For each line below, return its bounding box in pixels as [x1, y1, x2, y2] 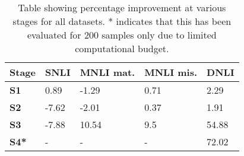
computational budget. [75, 42, 169, 55]
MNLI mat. [80, 65, 135, 79]
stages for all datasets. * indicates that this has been [12, 14, 232, 28]
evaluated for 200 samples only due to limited [27, 28, 217, 42]
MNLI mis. [144, 65, 198, 79]
